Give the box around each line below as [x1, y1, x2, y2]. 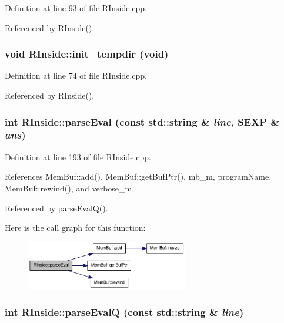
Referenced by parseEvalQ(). [5, 201, 108, 214]
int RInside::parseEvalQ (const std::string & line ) [5, 305, 244, 319]
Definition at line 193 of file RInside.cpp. [5, 150, 151, 163]
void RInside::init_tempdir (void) [5, 46, 169, 61]
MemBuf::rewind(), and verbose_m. [5, 181, 135, 194]
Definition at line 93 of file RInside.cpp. [5, 2, 147, 14]
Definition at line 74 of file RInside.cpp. [5, 69, 147, 82]
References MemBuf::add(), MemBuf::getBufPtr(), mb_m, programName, [5, 170, 272, 183]
